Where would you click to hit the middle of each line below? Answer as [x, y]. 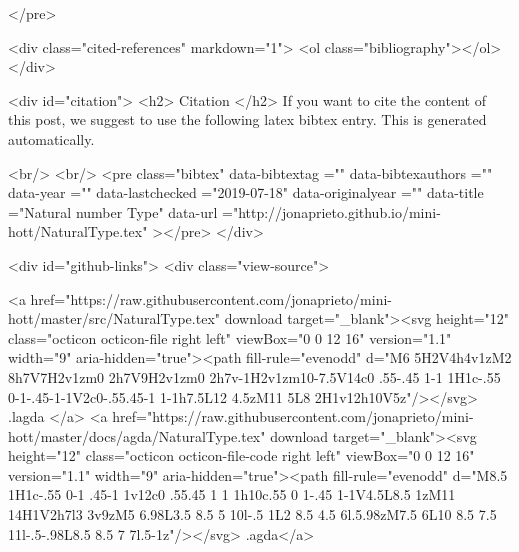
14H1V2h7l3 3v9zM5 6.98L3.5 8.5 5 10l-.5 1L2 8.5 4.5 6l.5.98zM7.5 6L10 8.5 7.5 [252, 514]
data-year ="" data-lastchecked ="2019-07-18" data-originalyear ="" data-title [246, 192]
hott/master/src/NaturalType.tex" [114, 318]
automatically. [51, 138]
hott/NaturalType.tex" [78, 231]
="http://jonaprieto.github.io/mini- [331, 211]
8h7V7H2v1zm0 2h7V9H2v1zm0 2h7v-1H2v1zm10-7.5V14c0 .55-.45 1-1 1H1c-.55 [254, 376]
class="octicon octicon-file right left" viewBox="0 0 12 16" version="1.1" [230, 337]
